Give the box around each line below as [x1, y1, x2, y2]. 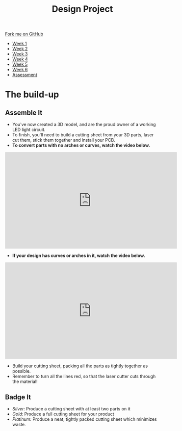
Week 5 [12, 61, 28, 67]
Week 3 [12, 51, 28, 57]
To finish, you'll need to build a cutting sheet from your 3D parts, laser [12, 132, 154, 138]
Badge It [5, 393, 31, 401]
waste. [12, 422, 26, 427]
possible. [12, 368, 31, 374]
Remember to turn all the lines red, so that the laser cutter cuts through [12, 374, 156, 380]
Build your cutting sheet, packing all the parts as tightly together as [12, 363, 148, 369]
